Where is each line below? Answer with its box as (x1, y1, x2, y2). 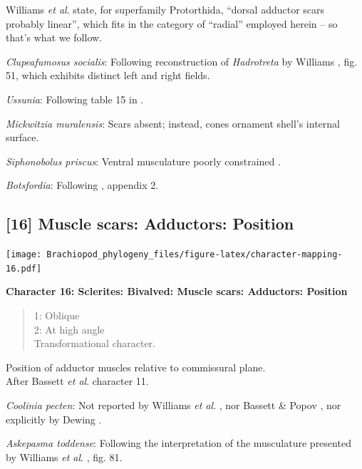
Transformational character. (33, 336, 155, 351)
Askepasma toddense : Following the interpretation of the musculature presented (6, 435, 351, 450)
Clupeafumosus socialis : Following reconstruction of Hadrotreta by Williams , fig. (6, 53, 358, 68)
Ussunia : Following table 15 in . (6, 91, 144, 106)
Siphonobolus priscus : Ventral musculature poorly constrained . (6, 153, 281, 168)
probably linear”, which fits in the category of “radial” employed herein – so (6, 16, 338, 31)
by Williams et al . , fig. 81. (6, 449, 123, 464)
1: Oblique (33, 308, 80, 323)
